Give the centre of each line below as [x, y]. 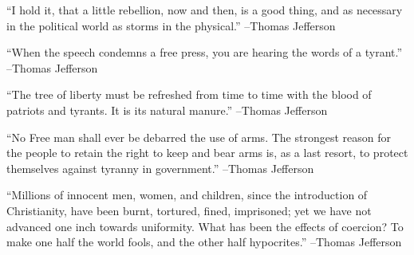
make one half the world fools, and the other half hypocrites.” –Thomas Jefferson [204, 242]
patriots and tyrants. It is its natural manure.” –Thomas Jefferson [167, 110]
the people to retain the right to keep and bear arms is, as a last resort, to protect [207, 153]
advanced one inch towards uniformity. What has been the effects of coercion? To [205, 226]
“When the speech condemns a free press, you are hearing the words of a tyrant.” [205, 52]
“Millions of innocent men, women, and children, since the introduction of [187, 195]
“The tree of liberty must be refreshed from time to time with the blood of [189, 94]
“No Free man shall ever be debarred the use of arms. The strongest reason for [199, 137]
